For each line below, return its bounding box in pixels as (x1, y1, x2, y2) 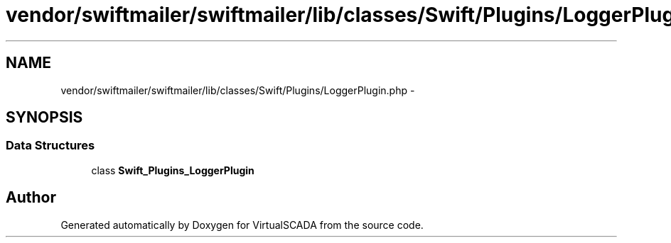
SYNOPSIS (6, 108, 83, 127)
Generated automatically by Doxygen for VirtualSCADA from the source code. (60, 218, 424, 231)
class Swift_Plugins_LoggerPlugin (91, 164, 254, 176)
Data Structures (6, 138, 95, 153)
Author (6, 188, 56, 207)
